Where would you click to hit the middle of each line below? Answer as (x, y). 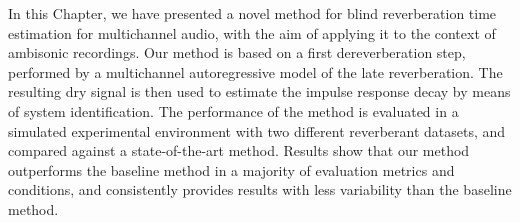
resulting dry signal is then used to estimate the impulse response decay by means (259, 91)
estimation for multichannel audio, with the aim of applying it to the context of (252, 32)
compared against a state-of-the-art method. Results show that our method (239, 150)
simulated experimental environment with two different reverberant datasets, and (257, 130)
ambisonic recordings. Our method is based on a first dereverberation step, (237, 52)
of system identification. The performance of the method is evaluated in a (233, 110)
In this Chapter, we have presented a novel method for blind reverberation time (252, 13)
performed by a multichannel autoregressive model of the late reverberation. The (255, 71)
